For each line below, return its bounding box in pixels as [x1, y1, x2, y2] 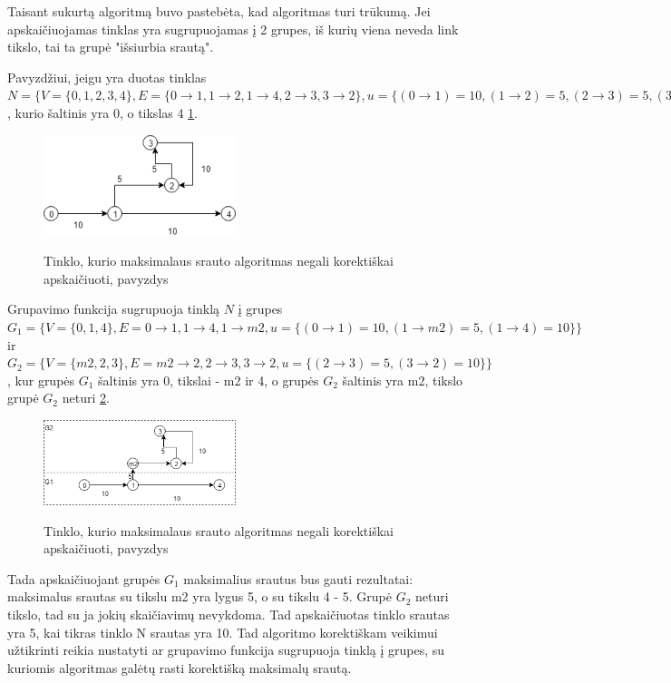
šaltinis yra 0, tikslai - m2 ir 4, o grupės [98, 370, 319, 389]
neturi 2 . [62, 388, 110, 407]
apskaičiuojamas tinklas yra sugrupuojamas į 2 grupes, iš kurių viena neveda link [7, 19, 459, 38]
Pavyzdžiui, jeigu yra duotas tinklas [7, 67, 207, 86]
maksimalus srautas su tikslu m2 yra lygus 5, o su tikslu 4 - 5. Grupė [7, 587, 393, 606]
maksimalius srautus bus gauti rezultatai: [183, 569, 413, 588]
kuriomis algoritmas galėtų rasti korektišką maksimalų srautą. [7, 658, 352, 677]
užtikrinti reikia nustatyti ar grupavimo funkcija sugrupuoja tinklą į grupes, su [7, 640, 445, 659]
